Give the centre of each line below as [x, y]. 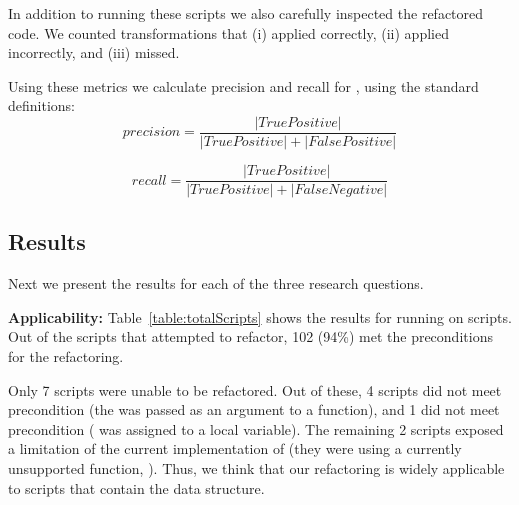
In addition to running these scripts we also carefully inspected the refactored [246, 13]
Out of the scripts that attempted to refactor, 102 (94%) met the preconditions [250, 336]
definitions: [41, 105]
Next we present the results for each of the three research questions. [216, 283]
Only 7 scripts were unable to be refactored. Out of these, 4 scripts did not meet [255, 389]
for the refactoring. [66, 356]
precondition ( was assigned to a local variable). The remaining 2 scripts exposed [256, 428]
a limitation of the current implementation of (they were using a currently [235, 448]
